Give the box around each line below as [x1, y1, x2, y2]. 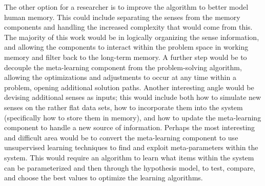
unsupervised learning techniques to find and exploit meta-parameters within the [4, 142, 258, 153]
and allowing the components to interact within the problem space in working [4, 42, 249, 52]
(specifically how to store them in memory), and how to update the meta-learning [4, 112, 261, 122]
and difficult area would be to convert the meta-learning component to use [4, 132, 238, 142]
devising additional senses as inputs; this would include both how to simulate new [4, 92, 261, 102]
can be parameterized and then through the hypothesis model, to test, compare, [4, 162, 255, 173]
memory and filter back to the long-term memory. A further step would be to [4, 51, 247, 62]
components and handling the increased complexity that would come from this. [4, 22, 253, 32]
